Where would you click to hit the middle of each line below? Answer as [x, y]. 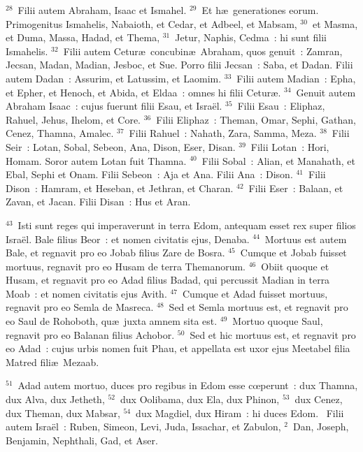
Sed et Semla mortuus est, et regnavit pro [258, 307]
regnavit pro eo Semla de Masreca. [80, 307]
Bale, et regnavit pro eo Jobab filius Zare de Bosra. [115, 253]
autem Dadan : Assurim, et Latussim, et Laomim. [114, 78]
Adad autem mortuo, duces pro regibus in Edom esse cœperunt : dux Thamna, [188, 385]
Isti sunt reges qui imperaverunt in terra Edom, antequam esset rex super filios [187, 225]
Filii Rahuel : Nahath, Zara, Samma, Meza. [223, 133]
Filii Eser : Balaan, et [296, 188]
